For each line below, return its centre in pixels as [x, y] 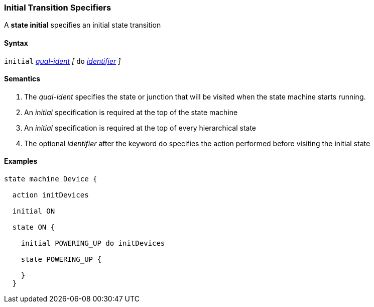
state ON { [34, 227]
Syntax [16, 43]
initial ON [34, 211]
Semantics [22, 79]
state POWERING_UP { [61, 260]
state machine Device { [51, 179]
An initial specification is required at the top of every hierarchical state [140, 128]
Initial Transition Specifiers [58, 8]
